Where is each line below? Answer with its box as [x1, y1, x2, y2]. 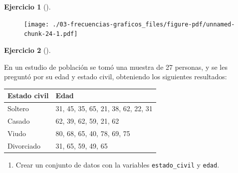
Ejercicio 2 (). [4, 44, 51, 55]
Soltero [7, 103, 29, 114]
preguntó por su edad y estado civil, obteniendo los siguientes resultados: [4, 71, 227, 82]
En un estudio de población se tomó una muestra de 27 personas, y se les [4, 61, 228, 72]
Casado [7, 115, 30, 126]
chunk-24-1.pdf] [24, 30, 78, 38]
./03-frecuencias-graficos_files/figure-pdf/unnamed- [52, 20, 235, 28]
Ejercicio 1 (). [4, 1, 51, 11]
